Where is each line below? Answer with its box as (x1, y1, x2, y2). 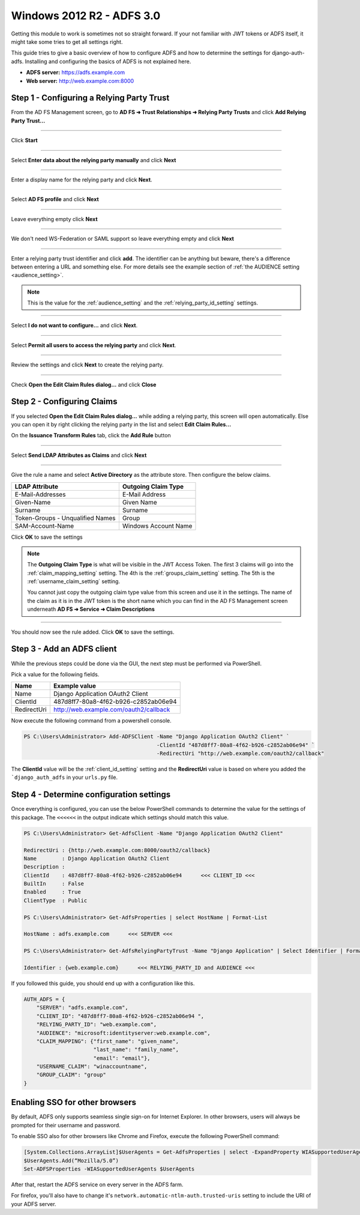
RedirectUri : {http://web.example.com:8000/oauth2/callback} (23, 847, 211, 853)
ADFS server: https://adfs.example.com (26, 69, 125, 76)
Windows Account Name (122, 521, 193, 530)
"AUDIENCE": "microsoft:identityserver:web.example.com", (36, 1029, 211, 1036)
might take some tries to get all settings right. (11, 38, 123, 45)
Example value (53, 682, 96, 690)
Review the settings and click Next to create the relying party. (11, 361, 164, 369)
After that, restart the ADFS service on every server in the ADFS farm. (11, 1181, 184, 1188)
